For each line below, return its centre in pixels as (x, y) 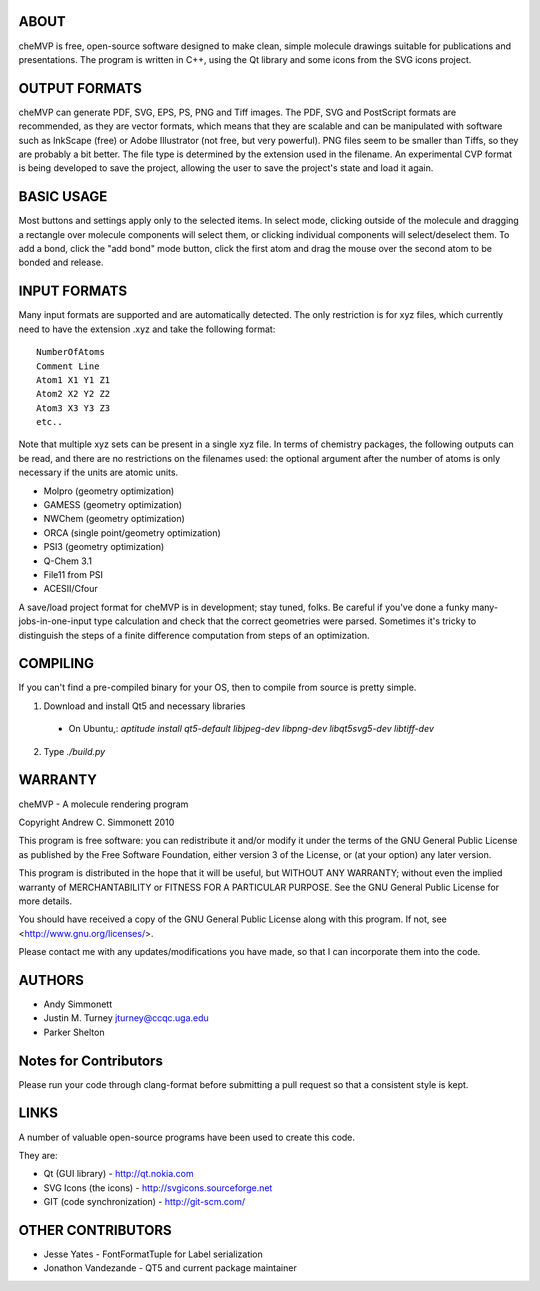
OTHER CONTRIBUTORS (95, 1230)
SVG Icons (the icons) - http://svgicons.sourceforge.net (158, 1187)
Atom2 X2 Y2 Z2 (73, 394)
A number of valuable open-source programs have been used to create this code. (186, 1137)
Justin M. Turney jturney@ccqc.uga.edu (126, 1018)
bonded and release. (61, 262)
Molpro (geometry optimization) (109, 491)
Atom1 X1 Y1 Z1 (73, 379)
